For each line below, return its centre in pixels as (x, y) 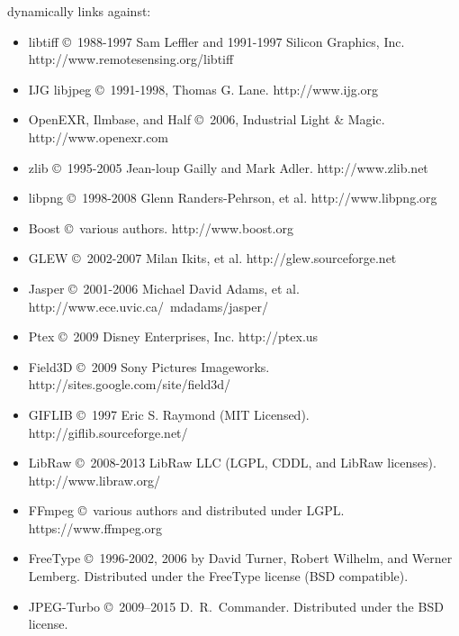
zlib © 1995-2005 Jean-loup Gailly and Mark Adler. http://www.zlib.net (228, 167)
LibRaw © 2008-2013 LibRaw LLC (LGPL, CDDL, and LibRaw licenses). (232, 463)
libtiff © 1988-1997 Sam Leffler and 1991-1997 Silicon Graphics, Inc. (216, 41)
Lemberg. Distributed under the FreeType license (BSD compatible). (218, 576)
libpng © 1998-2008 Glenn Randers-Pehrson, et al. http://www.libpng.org (233, 198)
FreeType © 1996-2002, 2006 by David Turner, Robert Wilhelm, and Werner (240, 558)
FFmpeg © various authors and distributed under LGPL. (186, 510)
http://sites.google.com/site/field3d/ (130, 384)
